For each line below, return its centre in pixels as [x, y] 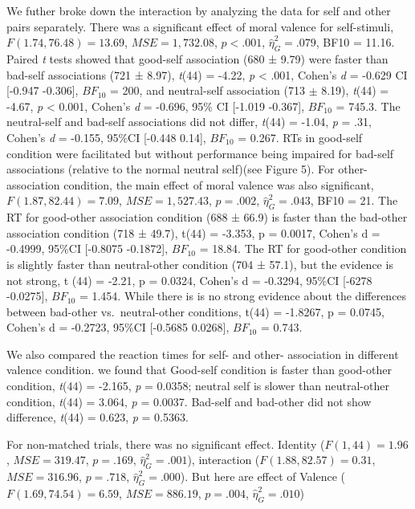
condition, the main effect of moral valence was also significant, [219, 184]
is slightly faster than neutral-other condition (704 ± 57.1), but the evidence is [200, 264]
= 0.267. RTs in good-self [300, 137]
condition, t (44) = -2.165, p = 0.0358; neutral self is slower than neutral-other [198, 386]
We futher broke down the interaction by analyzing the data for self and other [199, 10]
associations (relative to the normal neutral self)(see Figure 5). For [171, 169]
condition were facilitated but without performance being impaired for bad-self [200, 153]
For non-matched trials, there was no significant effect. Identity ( [166, 444]
